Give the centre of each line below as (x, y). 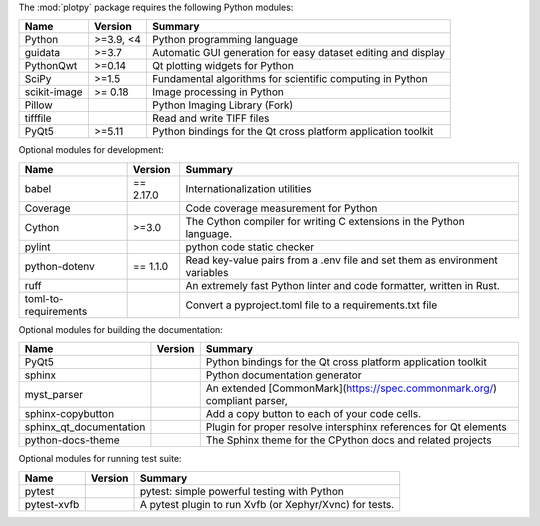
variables (207, 272)
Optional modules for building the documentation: (121, 329)
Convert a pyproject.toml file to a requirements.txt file (311, 305)
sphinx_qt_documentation (85, 427)
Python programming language (225, 40)
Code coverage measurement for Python (281, 208)
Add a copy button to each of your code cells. (313, 414)
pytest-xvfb (52, 504)
